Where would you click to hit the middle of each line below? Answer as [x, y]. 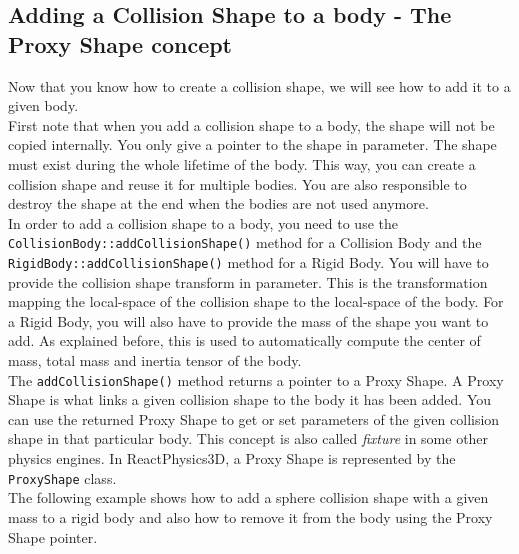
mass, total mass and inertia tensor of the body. [155, 360]
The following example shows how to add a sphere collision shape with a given [248, 497]
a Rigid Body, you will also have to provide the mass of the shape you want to [248, 320]
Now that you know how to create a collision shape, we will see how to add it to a [259, 85]
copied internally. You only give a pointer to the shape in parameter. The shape [252, 144]
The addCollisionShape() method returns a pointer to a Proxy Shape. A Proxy [256, 379]
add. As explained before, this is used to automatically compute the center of [244, 340]
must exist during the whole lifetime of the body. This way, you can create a [242, 163]
